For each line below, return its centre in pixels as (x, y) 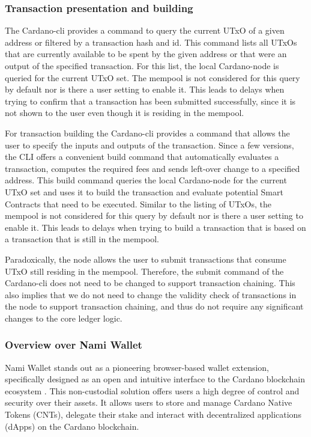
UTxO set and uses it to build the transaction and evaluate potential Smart (144, 191)
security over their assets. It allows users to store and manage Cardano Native (149, 402)
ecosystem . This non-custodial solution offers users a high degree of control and (152, 390)
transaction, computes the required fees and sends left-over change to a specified (152, 168)
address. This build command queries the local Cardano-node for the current (146, 180)
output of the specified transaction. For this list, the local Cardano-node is (142, 66)
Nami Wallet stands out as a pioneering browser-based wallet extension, (137, 367)
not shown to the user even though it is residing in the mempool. (125, 113)
